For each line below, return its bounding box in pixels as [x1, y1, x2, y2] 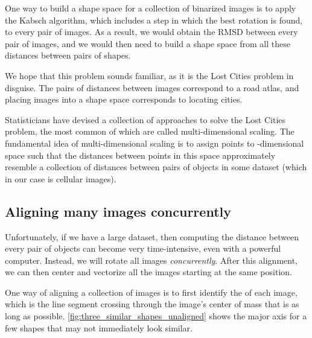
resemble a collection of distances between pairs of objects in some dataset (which [5, 161, 307, 173]
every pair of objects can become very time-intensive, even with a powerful [5, 242, 281, 255]
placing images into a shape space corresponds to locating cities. [5, 93, 243, 106]
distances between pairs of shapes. [5, 49, 131, 62]
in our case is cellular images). [5, 172, 116, 185]
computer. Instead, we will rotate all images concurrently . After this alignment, [5, 253, 298, 266]
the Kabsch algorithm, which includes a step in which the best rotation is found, [5, 13, 303, 26]
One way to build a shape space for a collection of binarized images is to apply [5, 2, 296, 14]
